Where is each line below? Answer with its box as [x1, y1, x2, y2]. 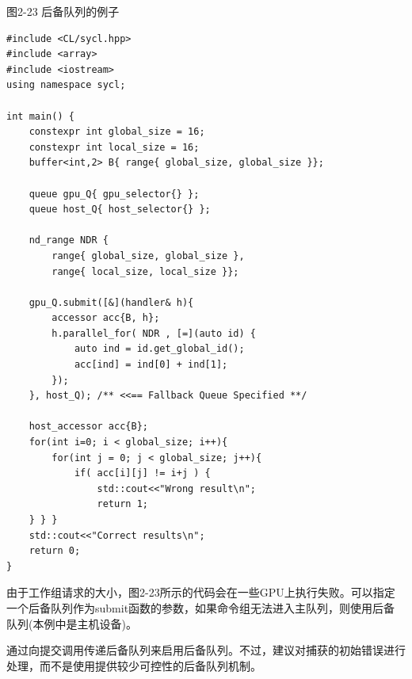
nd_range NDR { [29, 235, 109, 246]
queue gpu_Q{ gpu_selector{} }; [29, 188, 200, 200]
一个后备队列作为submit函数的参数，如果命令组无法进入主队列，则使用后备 [6, 599, 395, 616]
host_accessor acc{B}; [29, 421, 148, 433]
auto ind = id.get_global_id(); [74, 343, 245, 355]
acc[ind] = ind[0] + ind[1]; [74, 359, 228, 371]
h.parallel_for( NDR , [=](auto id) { [51, 327, 256, 339]
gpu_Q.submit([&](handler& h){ [29, 296, 194, 308]
